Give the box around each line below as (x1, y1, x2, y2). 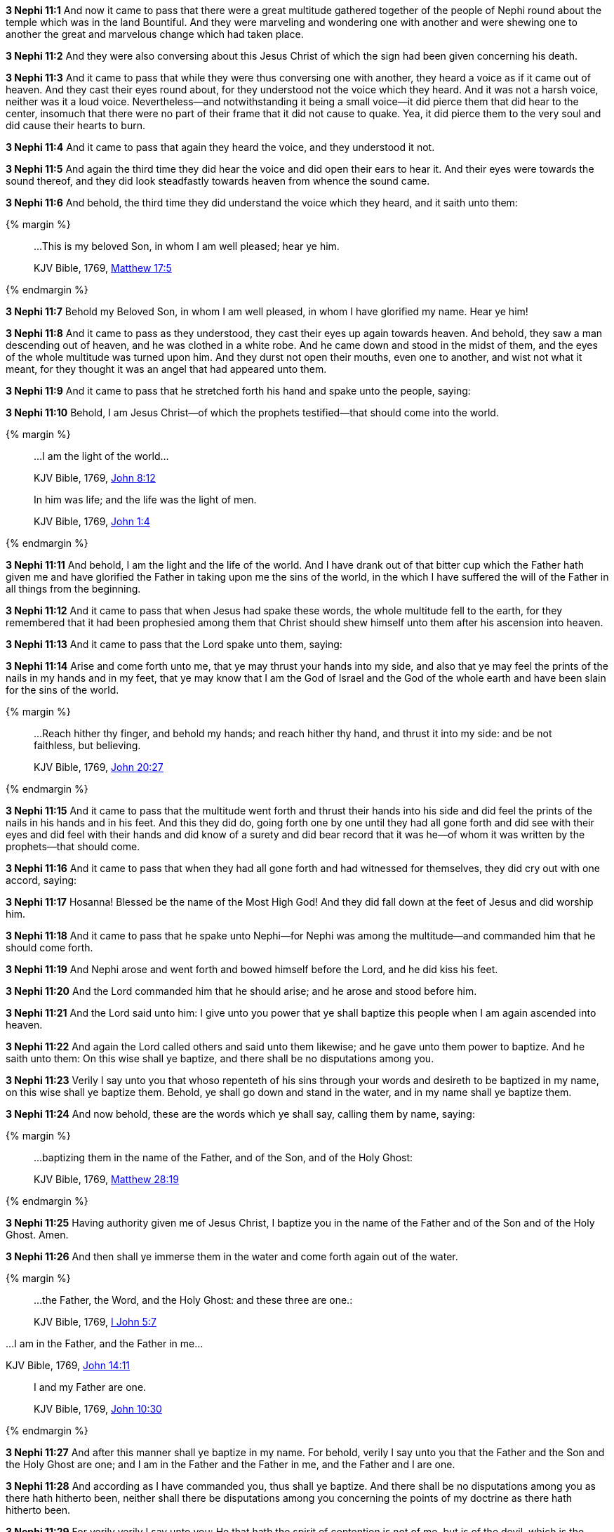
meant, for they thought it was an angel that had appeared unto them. (6, 363, 327, 375)
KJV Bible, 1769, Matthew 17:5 (34, 262, 172, 274)
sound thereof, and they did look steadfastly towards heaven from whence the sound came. (6, 175, 430, 187)
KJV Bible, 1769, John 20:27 (34, 761, 163, 773)
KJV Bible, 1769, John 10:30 (34, 1403, 162, 1415)
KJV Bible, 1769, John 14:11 (6, 1359, 131, 1371)
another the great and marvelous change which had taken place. (6, 28, 304, 40)
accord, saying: (6, 874, 77, 886)
